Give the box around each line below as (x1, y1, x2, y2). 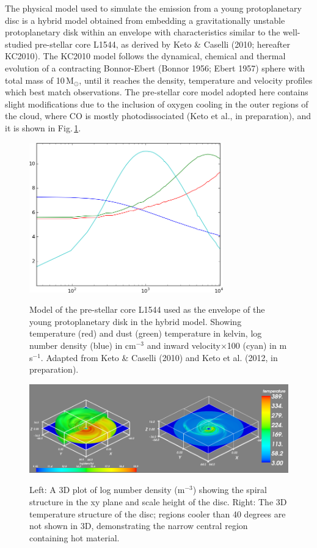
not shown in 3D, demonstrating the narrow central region (29, 519, 248, 532)
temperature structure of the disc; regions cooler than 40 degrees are (29, 507, 286, 520)
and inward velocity (147, 339, 220, 352)
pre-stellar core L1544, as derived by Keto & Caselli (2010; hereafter (35, 37, 290, 50)
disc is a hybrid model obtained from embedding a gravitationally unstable (5, 13, 285, 26)
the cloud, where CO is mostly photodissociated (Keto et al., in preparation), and (5, 109, 311, 122)
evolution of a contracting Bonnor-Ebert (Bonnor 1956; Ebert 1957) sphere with (5, 61, 305, 74)
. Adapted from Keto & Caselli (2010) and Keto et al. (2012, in (40, 351, 278, 364)
